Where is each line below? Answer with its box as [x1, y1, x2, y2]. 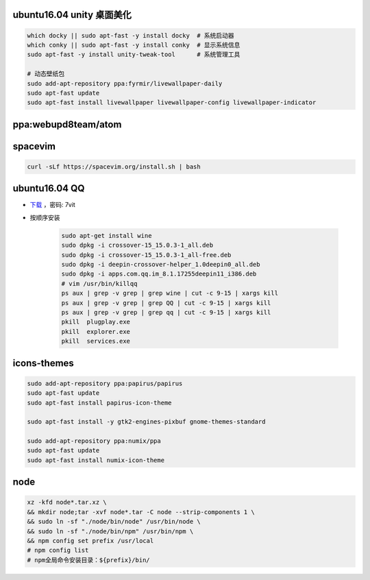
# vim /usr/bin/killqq [61, 280, 138, 287]
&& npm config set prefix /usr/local [27, 537, 154, 544]
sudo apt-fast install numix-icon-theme [27, 456, 164, 464]
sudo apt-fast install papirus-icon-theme [27, 398, 172, 407]
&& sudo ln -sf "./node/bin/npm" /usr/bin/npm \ [27, 527, 194, 535]
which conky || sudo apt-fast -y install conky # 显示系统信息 [27, 41, 241, 49]
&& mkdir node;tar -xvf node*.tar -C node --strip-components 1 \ [27, 508, 255, 516]
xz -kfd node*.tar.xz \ [27, 498, 108, 507]
